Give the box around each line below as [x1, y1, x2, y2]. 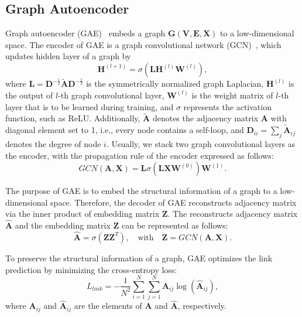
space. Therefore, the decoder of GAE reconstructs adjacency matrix [50, 196, 297, 208]
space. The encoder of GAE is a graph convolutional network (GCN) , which [5, 38, 282, 50]
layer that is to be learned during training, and [5, 100, 174, 113]
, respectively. [177, 299, 227, 312]
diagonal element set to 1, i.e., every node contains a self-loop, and [5, 124, 244, 136]
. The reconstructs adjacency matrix [167, 207, 298, 220]
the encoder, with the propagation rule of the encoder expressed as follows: [5, 149, 274, 161]
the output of [5, 88, 53, 101]
